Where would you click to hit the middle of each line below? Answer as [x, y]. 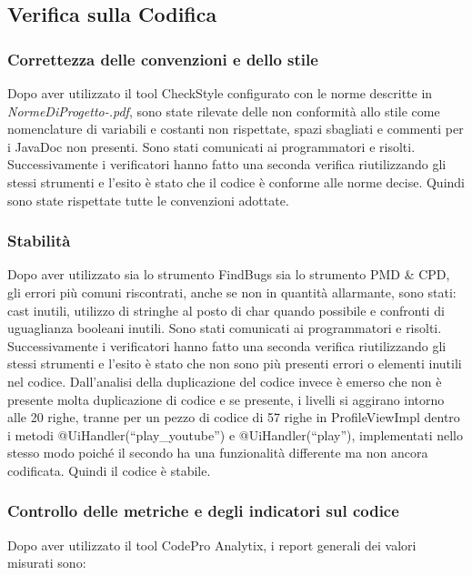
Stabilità [39, 241]
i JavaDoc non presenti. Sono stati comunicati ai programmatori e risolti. [211, 146]
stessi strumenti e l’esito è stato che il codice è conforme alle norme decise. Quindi [236, 182]
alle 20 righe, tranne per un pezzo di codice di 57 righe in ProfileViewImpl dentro [234, 417]
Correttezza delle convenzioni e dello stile [163, 59]
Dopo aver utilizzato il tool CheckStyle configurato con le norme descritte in [220, 93]
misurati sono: [47, 563]
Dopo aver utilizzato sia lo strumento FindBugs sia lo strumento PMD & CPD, [229, 274]
